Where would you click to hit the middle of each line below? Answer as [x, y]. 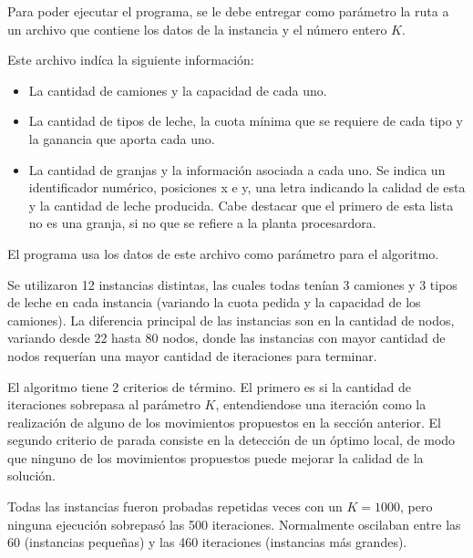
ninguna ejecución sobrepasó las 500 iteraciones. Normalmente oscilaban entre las [234, 524]
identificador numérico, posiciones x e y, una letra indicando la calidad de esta [247, 187]
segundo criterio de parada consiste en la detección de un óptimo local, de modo [231, 440]
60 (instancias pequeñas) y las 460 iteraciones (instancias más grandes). [207, 542]
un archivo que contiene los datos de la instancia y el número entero [197, 29]
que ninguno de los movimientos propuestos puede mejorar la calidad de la [216, 457]
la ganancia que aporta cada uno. [122, 138]
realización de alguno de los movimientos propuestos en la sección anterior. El [224, 422]
